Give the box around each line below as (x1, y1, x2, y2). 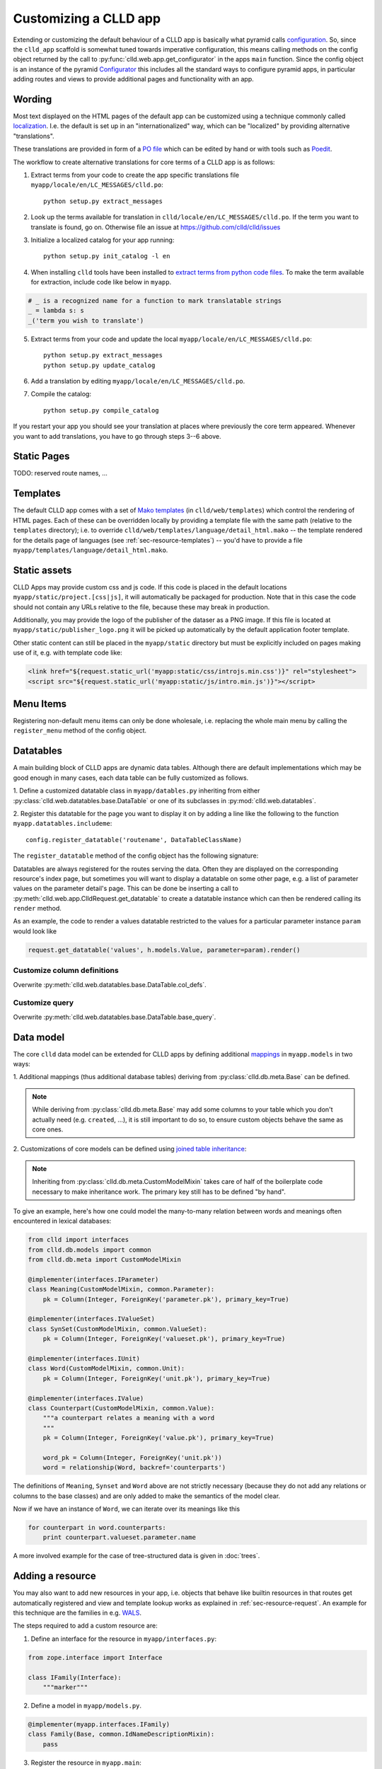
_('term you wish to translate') (28, 316, 144, 325)
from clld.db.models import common (28, 1245, 151, 1254)
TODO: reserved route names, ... (13, 469, 108, 478)
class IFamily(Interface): (28, 1673, 122, 1681)
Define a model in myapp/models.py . (30, 1702, 141, 1710)
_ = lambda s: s (28, 306, 85, 315)
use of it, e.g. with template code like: (13, 648, 123, 657)
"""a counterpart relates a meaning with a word (42, 1414, 215, 1422)
